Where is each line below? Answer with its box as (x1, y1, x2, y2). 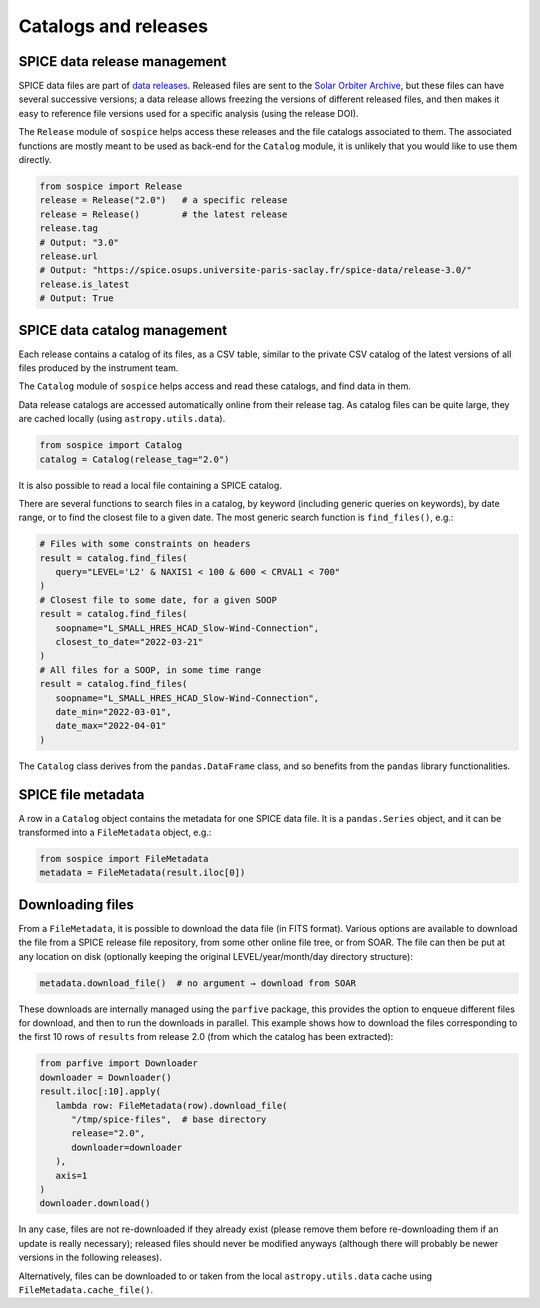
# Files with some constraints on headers (39, 538, 251, 550)
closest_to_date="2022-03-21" (55, 636, 204, 648)
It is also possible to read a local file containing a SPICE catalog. (18, 479, 282, 491)
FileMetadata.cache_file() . (18, 1283, 154, 1295)
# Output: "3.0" (39, 236, 120, 248)
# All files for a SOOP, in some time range (39, 664, 262, 675)
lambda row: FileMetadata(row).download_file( (55, 1100, 288, 1111)
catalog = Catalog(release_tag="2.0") (39, 453, 230, 465)
